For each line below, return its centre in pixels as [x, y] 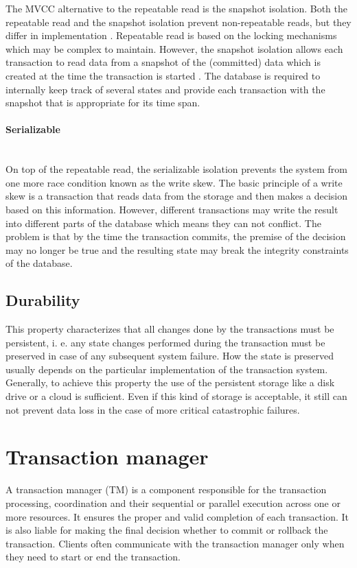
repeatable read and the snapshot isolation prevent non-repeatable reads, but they [178, 22]
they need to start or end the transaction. [93, 557]
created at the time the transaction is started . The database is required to [163, 75]
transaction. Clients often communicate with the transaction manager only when [175, 543]
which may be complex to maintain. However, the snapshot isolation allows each [174, 48]
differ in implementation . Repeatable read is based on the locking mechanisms [171, 35]
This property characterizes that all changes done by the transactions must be [170, 329]
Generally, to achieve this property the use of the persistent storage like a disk [170, 382]
